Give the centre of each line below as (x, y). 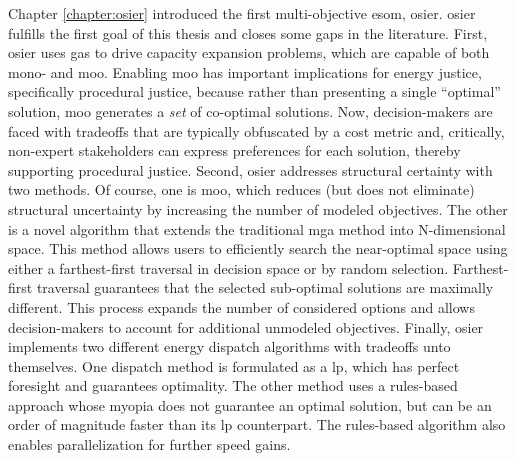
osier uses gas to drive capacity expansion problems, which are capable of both (249, 52)
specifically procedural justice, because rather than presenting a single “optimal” (254, 91)
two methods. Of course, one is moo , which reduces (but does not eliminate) (241, 189)
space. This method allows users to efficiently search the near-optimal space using (258, 248)
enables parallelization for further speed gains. (149, 444)
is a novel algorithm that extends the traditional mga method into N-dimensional (257, 228)
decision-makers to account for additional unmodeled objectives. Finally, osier (246, 326)
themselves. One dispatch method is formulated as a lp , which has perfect (234, 365)
